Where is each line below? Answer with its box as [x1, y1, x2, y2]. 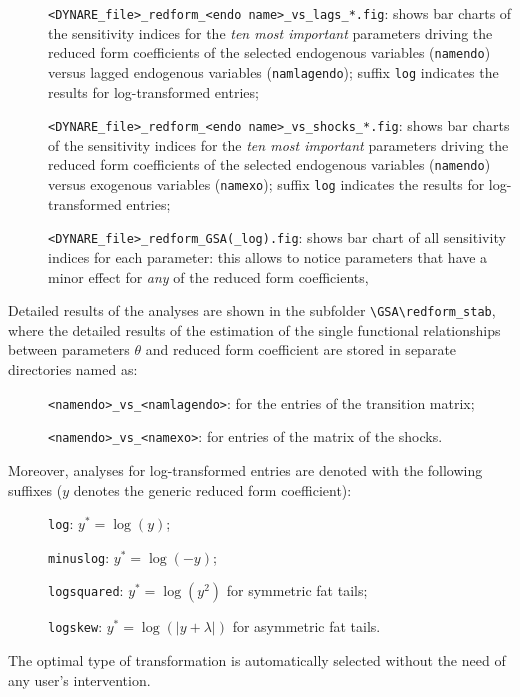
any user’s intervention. [8, 669, 151, 690]
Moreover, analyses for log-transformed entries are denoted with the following [8, 459, 483, 480]
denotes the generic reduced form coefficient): [73, 479, 352, 500]
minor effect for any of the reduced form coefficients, [48, 266, 369, 287]
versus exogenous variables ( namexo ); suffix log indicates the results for [48, 174, 485, 195]
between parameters [8, 339, 130, 360]
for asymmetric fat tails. [232, 616, 381, 637]
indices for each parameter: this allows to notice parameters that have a [48, 246, 488, 267]
